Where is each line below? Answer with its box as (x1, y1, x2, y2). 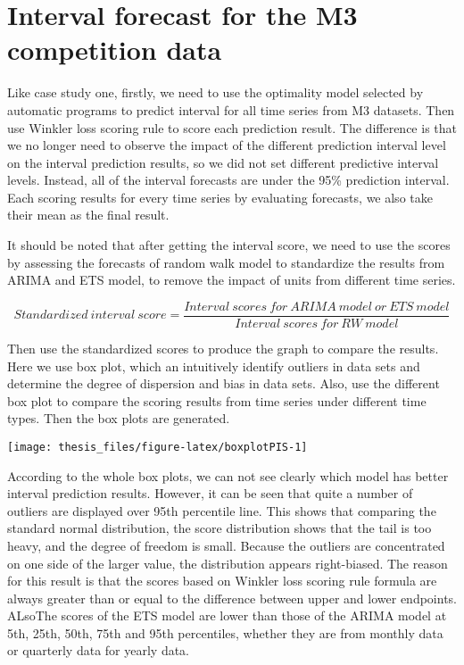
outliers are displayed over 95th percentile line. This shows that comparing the (7, 501, 436, 520)
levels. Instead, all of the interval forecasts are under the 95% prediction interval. (7, 170, 450, 189)
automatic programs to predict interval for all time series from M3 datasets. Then (7, 100, 455, 119)
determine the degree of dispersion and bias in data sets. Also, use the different (7, 374, 440, 393)
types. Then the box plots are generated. (7, 409, 230, 428)
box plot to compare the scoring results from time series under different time (7, 391, 427, 410)
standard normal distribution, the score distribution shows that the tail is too (7, 519, 432, 537)
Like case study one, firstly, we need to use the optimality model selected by (7, 83, 424, 102)
